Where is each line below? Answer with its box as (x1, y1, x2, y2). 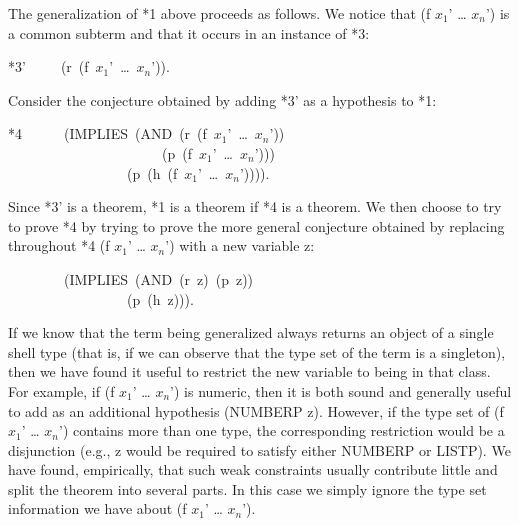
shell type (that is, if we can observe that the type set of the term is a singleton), (8, 341, 506, 362)
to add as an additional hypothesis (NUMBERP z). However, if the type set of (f (8, 400, 504, 421)
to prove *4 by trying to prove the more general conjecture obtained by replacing (8, 215, 505, 236)
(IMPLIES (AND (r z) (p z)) (63, 268, 254, 289)
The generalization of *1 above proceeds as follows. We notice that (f (8, 3, 431, 23)
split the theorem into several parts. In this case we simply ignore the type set (8, 478, 487, 499)
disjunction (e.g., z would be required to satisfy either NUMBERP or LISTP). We (8, 439, 511, 460)
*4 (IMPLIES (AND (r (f (8, 123, 207, 144)
